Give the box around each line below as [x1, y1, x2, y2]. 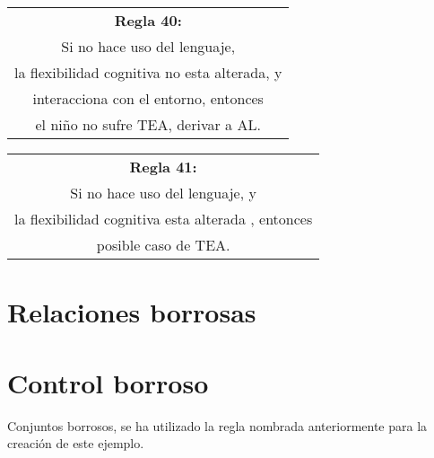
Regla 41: [129, 156, 197, 177]
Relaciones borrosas [7, 294, 256, 330]
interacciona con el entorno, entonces [32, 88, 264, 109]
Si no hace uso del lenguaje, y [70, 182, 256, 203]
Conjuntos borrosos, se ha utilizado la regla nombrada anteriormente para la [7, 416, 428, 435]
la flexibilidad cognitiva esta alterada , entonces [14, 208, 313, 229]
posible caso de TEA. [96, 234, 230, 255]
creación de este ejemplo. [7, 434, 144, 453]
